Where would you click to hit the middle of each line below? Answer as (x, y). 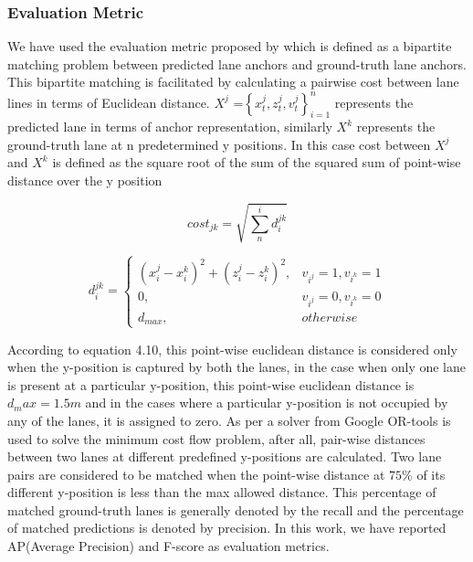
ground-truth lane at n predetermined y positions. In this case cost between (219, 144)
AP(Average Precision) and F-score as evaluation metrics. (168, 546)
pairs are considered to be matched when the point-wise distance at (196, 474)
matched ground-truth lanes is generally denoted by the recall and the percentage (236, 509)
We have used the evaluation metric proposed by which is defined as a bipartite (230, 46)
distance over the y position (85, 180)
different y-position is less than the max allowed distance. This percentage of (222, 492)
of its (431, 474)
